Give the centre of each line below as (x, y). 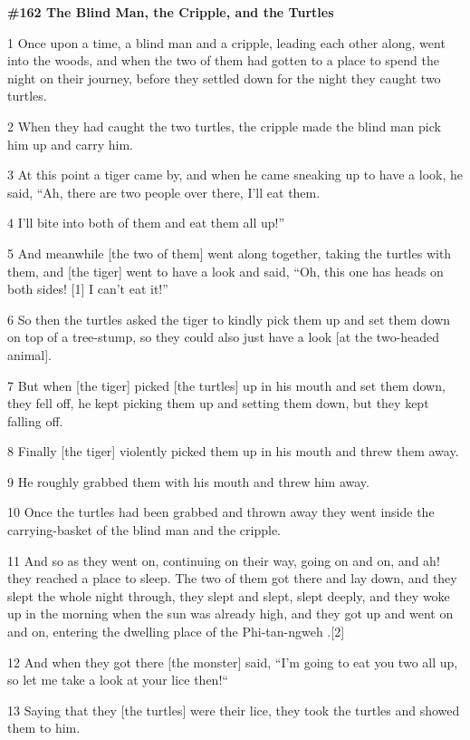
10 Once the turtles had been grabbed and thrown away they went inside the (221, 512)
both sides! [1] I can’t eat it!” (88, 289)
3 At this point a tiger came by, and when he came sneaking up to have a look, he (235, 175)
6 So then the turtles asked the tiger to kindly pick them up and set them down (229, 319)
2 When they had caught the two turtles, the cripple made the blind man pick (224, 126)
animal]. (30, 354)
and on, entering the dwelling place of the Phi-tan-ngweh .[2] (176, 632)
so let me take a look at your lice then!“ (118, 680)
